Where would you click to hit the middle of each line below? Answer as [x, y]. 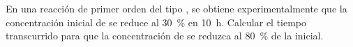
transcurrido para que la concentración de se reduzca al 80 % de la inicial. [165, 36]
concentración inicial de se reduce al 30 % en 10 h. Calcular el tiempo [156, 22]
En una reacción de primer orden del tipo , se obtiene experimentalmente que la [176, 8]
